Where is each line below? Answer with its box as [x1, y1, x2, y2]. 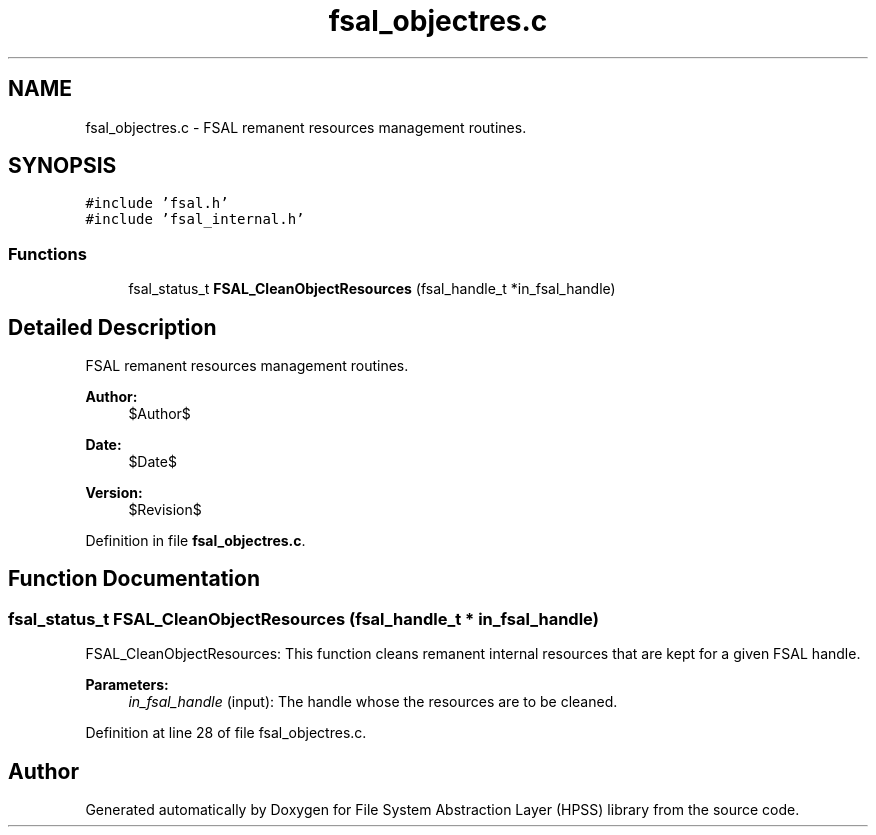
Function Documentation [8, 566, 260, 592]
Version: [85, 484, 143, 502]
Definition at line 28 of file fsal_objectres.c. [85, 724, 367, 742]
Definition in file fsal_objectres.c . [85, 532, 306, 550]
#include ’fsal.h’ [85, 195, 229, 212]
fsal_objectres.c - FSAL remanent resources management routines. [85, 118, 527, 136]
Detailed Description [8, 314, 217, 340]
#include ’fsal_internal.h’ [85, 211, 305, 228]
